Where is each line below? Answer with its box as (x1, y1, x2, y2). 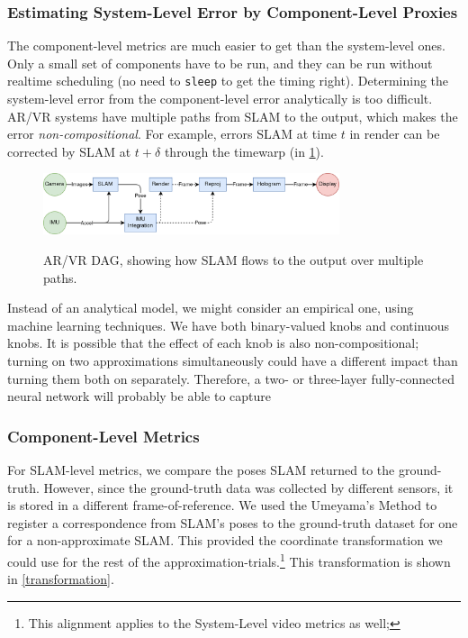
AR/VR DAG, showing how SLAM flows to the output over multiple (43, 251, 424, 269)
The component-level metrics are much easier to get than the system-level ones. (7, 36, 445, 55)
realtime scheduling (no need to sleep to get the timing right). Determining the (7, 71, 449, 90)
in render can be (349, 124, 440, 143)
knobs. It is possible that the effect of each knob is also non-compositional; (7, 333, 419, 352)
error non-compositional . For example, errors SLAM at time (7, 124, 337, 143)
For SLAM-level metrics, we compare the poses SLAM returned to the (7, 460, 395, 479)
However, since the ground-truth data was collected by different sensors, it (43, 478, 454, 497)
